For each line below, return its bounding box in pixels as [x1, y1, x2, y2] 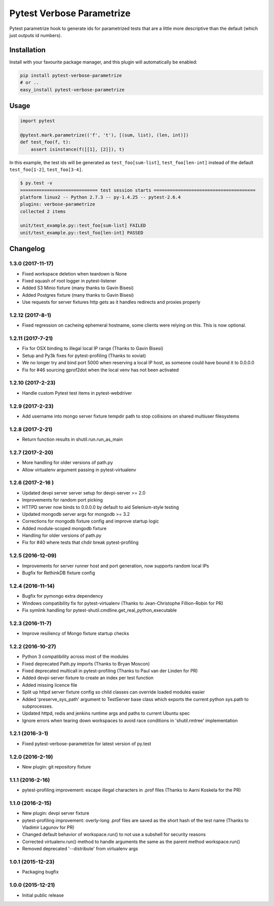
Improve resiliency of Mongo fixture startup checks [22, 631, 129, 637]
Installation [9, 46, 46, 54]
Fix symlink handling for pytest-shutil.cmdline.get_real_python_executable [22, 607, 177, 613]
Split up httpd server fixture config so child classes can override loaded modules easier [22, 689, 205, 695]
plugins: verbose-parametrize [20, 201, 95, 207]
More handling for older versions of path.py [22, 460, 113, 466]
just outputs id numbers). [9, 32, 62, 38]
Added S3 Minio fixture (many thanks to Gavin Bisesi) [22, 285, 134, 291]
